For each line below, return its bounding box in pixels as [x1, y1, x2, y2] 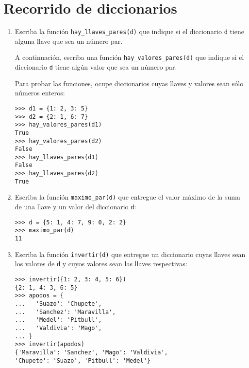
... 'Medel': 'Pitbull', [15, 316, 102, 324]
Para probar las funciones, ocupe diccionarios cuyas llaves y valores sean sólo [15, 78, 244, 88]
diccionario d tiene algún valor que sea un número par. [15, 62, 177, 72]
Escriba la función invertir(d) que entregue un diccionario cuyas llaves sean [15, 249, 246, 259]
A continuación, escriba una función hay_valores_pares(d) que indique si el [15, 52, 244, 62]
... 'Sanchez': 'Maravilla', [15, 308, 116, 315]
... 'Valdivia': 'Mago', [15, 324, 102, 331]
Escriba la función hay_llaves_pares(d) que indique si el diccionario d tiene [15, 26, 245, 37]
